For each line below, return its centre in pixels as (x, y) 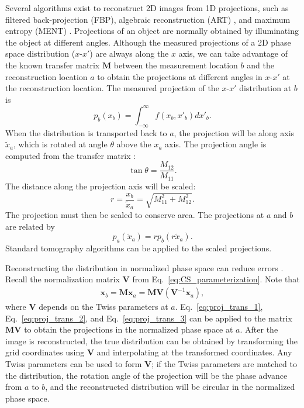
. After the (259, 329)
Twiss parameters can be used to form (74, 364)
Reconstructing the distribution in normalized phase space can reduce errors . (144, 267)
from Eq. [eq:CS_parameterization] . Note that (216, 279)
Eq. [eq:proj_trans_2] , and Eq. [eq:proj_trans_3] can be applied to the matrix (149, 318)
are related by (30, 226)
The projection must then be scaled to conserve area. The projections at (135, 215)
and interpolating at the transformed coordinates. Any (194, 352)
